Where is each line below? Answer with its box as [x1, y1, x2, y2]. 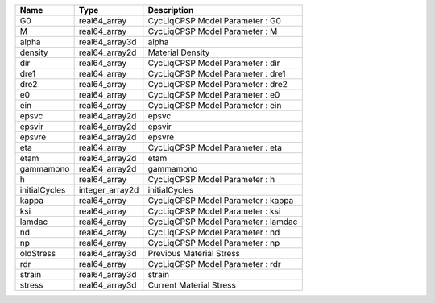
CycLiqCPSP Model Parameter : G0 [147, 15, 282, 26]
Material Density [147, 47, 210, 58]
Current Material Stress [147, 280, 237, 290]
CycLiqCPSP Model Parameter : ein [147, 100, 282, 110]
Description [147, 5, 194, 15]
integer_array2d [78, 185, 139, 195]
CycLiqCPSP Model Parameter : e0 [147, 89, 280, 100]
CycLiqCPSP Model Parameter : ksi [147, 205, 281, 217]
